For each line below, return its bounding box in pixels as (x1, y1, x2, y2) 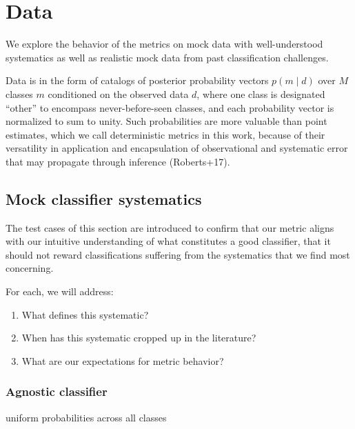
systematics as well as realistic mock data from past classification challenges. (6, 50, 329, 64)
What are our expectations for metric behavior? (21, 353, 224, 368)
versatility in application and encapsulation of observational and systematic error (6, 141, 348, 155)
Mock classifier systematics (6, 188, 202, 209)
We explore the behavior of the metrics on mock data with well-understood (6, 37, 323, 51)
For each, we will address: (6, 284, 114, 299)
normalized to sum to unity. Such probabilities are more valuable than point (6, 114, 327, 128)
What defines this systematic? (21, 307, 149, 321)
